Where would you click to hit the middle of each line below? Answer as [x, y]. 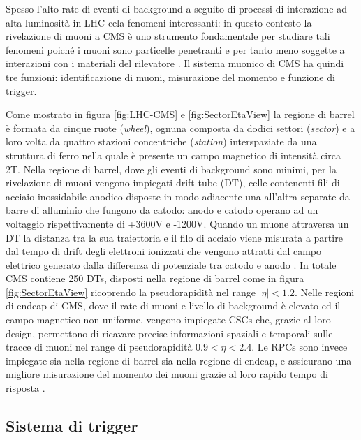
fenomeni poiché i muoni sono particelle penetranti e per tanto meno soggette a [175, 49]
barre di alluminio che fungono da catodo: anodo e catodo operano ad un [162, 210]
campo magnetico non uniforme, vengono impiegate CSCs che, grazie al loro [168, 320]
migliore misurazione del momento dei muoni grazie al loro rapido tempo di [167, 374]
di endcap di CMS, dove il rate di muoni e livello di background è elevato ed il [173, 306]
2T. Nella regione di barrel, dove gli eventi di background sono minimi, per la [171, 169]
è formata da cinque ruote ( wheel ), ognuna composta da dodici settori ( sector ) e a [180, 127]
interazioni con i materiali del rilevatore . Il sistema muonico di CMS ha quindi [175, 63]
